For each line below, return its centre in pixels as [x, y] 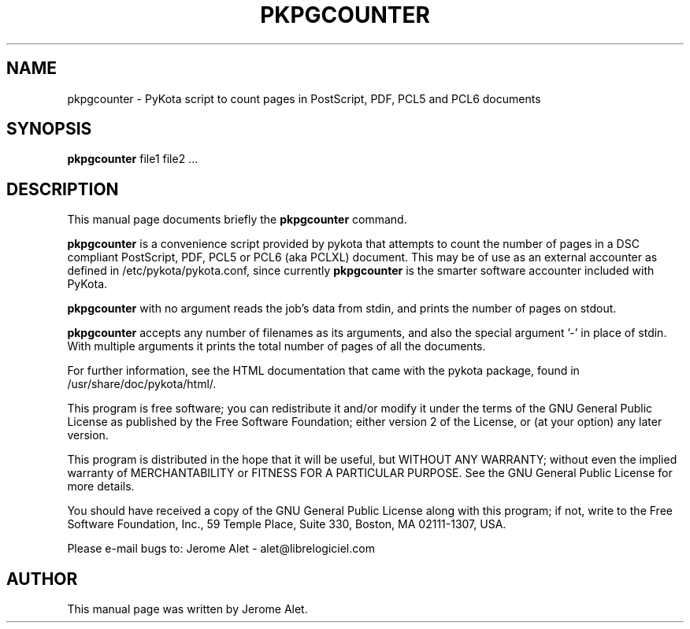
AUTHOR [42, 579]
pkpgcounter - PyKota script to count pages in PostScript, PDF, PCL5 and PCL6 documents [304, 98]
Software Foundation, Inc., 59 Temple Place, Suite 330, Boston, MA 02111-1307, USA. [287, 524]
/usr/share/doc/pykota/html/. [142, 384]
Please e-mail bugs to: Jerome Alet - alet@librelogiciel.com [221, 549]
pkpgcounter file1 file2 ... [133, 159]
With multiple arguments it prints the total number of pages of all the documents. [276, 346]
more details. [101, 487]
